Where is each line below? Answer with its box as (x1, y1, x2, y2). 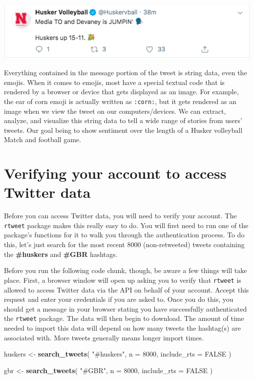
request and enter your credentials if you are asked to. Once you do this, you (4, 294, 233, 304)
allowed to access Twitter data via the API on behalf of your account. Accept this (4, 284, 249, 295)
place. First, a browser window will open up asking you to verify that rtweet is (4, 274, 241, 285)
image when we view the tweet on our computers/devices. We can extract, (4, 105, 226, 116)
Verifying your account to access (4, 163, 227, 183)
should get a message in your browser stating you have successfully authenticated (4, 303, 247, 314)
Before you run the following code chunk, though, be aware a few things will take (4, 265, 247, 275)
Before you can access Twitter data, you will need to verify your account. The (4, 211, 237, 221)
